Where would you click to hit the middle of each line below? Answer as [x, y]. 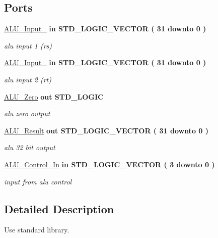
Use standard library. [37, 230]
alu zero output [27, 113]
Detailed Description [59, 208]
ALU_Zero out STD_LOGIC [54, 96]
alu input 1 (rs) [28, 45]
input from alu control [38, 181]
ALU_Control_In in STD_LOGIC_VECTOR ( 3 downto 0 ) [110, 164]
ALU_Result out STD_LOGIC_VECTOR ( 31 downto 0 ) [106, 130]
